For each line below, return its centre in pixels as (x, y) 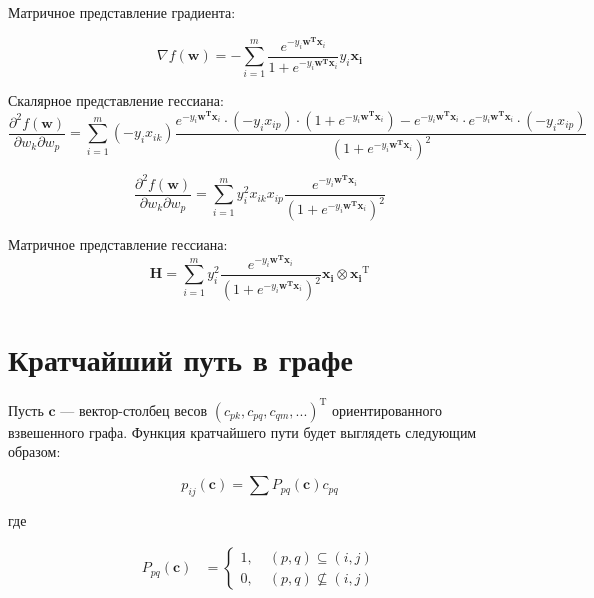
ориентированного (387, 409)
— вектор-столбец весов (134, 409)
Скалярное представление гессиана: (116, 100)
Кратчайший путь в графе (180, 359)
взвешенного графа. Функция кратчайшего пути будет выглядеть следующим (242, 431)
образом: (34, 451)
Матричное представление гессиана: (118, 244)
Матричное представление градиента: (122, 12)
